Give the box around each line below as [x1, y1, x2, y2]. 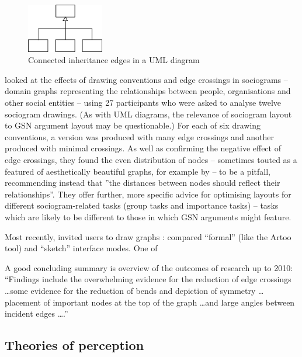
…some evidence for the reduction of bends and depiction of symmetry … [5, 284, 264, 296]
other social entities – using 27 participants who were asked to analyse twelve [5, 96, 282, 109]
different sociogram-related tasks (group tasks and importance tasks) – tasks [5, 199, 279, 212]
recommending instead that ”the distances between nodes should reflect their [5, 176, 280, 189]
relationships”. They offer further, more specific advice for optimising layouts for [5, 188, 291, 200]
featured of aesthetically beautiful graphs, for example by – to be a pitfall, [5, 165, 270, 177]
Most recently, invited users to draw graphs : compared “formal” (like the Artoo [5, 230, 291, 242]
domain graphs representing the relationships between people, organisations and [5, 85, 291, 97]
